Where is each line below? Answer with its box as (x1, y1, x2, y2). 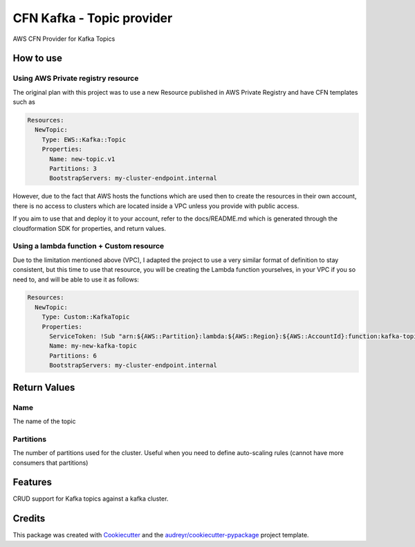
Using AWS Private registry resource (12, 73, 139, 83)
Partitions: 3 (49, 165, 97, 173)
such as (12, 98, 36, 106)
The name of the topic (12, 417, 76, 425)
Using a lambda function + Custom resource (12, 241, 165, 251)
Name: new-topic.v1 (49, 155, 116, 163)
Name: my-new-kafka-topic (49, 342, 138, 350)
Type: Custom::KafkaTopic (41, 313, 130, 321)
